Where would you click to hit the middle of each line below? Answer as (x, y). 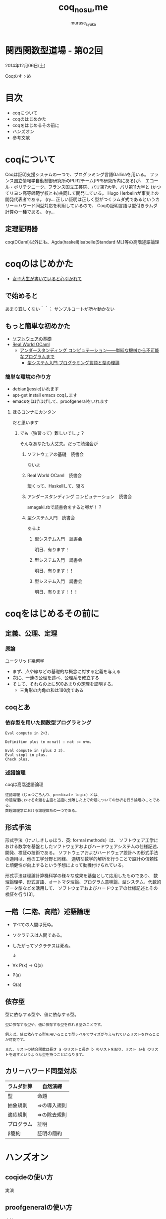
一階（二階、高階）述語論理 (48, 912)
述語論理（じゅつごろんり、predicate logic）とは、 (53, 795)
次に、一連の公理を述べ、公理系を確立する (56, 677)
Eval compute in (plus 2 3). (35, 751)
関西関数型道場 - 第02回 (54, 51)
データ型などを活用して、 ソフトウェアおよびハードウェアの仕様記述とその (82, 888)
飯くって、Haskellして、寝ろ (56, 486)
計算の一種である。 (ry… (30, 212)
